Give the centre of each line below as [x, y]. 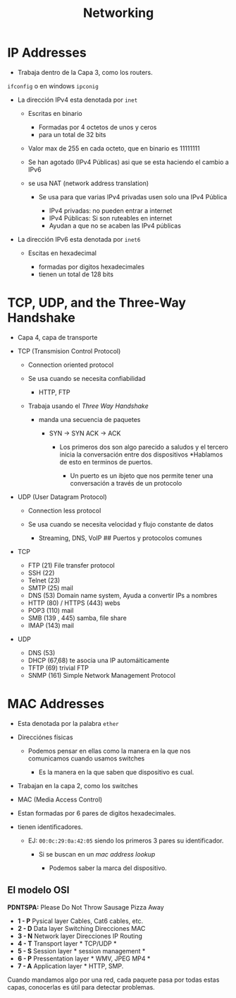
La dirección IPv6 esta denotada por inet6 [79, 239]
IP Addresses [47, 53]
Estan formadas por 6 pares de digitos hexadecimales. [97, 813]
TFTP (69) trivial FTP [58, 668]
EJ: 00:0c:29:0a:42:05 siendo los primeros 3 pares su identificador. [126, 840]
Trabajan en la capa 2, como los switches [78, 785]
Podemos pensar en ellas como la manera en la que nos [109, 751]
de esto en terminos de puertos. [106, 462]
